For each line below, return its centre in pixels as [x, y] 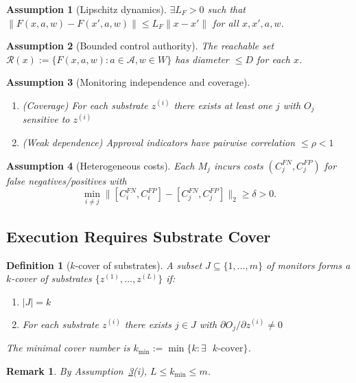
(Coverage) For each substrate [85, 105]
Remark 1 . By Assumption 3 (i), [77, 370]
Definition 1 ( [38, 265]
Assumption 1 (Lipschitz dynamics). [86, 9]
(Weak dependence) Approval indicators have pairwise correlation [159, 142]
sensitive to [46, 119]
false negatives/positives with [67, 180]
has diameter [202, 59]
